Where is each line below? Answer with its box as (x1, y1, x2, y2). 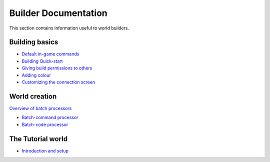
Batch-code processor (21, 121, 68, 127)
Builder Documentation (9, 7, 107, 18)
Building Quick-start (21, 58, 63, 64)
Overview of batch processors (9, 105, 72, 111)
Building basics (9, 38, 58, 46)
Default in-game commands (21, 51, 79, 57)
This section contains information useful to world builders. (9, 25, 129, 31)
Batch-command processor (21, 114, 78, 120)
